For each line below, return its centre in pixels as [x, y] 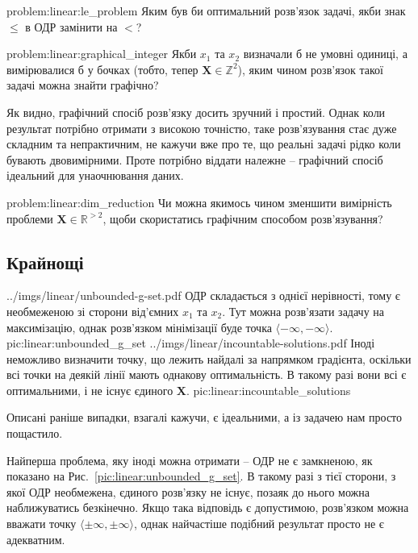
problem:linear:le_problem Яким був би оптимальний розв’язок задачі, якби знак [206, 10]
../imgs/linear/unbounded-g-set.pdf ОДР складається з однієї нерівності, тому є [203, 295]
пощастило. [35, 433]
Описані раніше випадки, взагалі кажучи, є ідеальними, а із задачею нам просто [205, 417]
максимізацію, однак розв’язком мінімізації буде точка [139, 327]
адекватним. [36, 539]
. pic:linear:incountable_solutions [269, 390]
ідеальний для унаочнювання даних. [95, 175]
